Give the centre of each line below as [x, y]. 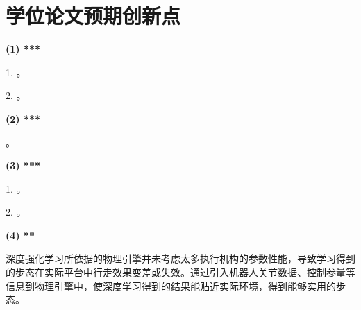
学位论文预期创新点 [93, 16]
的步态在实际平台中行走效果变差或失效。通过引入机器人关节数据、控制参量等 [180, 272]
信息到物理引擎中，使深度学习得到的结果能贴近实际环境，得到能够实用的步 [176, 285]
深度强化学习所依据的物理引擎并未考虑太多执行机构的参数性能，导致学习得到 [180, 258]
